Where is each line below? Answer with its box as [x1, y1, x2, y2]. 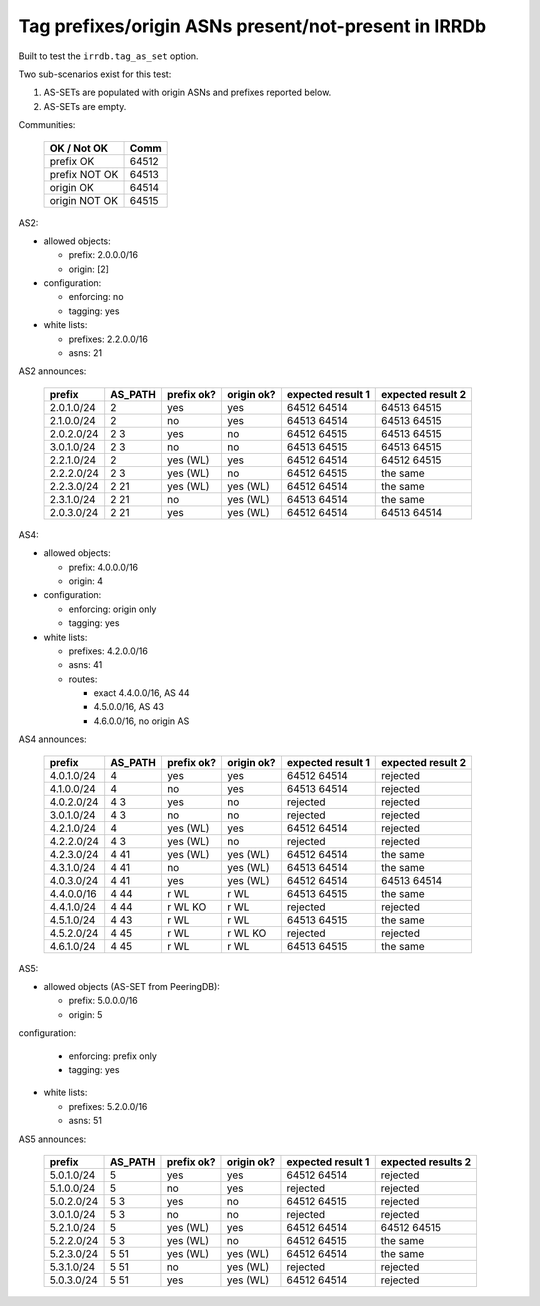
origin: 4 [68, 575, 104, 587]
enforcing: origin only [68, 603, 157, 615]
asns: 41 [68, 659, 103, 671]
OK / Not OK [49, 141, 109, 155]
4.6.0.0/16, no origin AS [93, 715, 190, 727]
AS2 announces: [18, 365, 87, 377]
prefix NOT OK [49, 167, 119, 181]
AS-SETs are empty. [43, 100, 127, 112]
